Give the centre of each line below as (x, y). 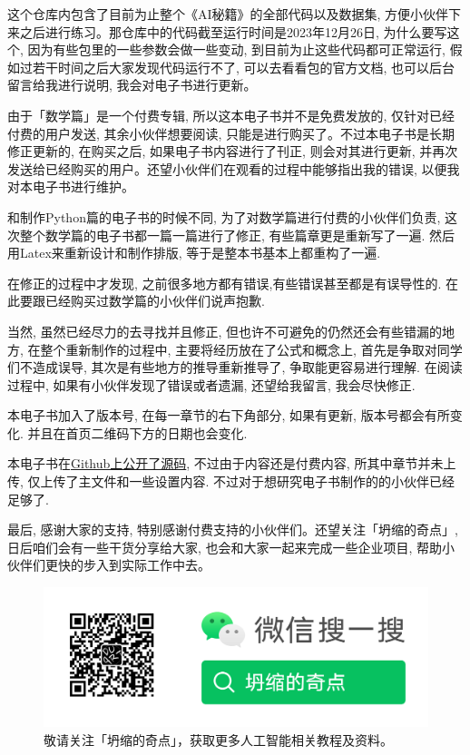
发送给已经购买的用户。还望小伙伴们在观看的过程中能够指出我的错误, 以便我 (234, 168)
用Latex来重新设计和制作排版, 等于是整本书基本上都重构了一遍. (194, 253)
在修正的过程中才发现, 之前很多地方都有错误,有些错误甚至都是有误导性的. (225, 283)
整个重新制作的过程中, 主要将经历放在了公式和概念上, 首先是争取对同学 (251, 349)
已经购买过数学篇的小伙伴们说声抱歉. (155, 301)
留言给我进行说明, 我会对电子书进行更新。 (132, 85)
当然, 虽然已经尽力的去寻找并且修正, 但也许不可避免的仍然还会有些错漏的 (225, 331)
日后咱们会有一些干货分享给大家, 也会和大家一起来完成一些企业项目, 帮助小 (231, 547)
